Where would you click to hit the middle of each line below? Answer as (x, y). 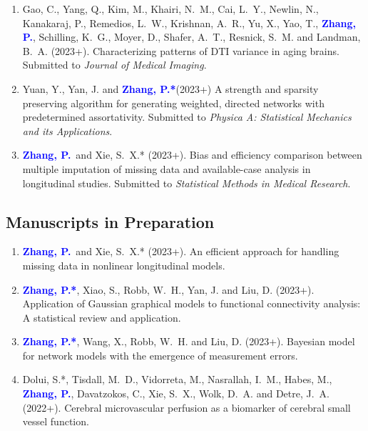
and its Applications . (67, 130)
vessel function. (56, 421)
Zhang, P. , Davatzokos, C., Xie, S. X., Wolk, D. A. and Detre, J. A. (176, 393)
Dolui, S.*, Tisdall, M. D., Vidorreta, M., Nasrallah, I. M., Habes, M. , (177, 379)
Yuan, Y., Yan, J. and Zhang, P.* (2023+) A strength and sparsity (170, 88)
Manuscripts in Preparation (110, 221)
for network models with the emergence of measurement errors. (160, 355)
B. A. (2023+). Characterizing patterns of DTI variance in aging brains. (181, 50)
